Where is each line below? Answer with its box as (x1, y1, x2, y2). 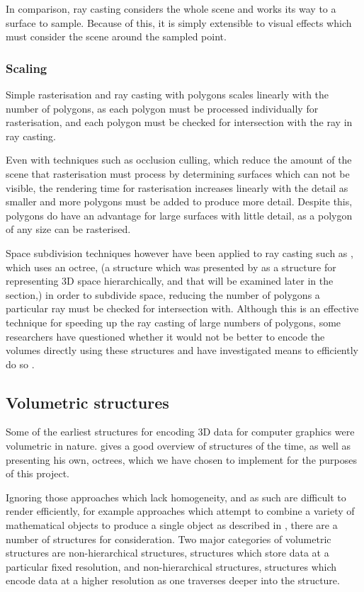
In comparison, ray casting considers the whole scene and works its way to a (6, 1, 336, 16)
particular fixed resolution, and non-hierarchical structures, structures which (6, 559, 337, 574)
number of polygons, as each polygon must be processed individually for (6, 101, 319, 115)
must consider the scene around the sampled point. (6, 29, 227, 44)
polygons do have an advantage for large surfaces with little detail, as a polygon (6, 207, 353, 222)
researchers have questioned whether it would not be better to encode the (6, 329, 325, 343)
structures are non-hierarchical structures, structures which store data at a (6, 545, 329, 560)
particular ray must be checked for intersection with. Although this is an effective (6, 301, 359, 316)
